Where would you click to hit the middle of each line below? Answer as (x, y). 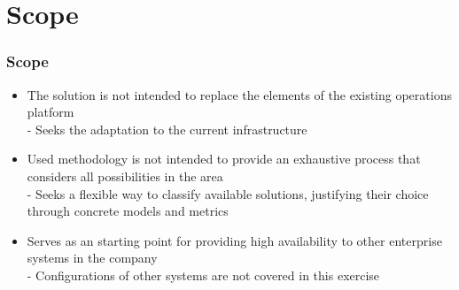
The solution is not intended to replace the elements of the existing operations (239, 94)
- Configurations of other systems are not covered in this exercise (203, 275)
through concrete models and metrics (128, 211)
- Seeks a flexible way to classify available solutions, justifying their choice (228, 193)
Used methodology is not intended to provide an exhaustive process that (224, 159)
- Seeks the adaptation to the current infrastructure (167, 129)
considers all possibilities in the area (125, 176)
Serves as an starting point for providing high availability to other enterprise (234, 240)
